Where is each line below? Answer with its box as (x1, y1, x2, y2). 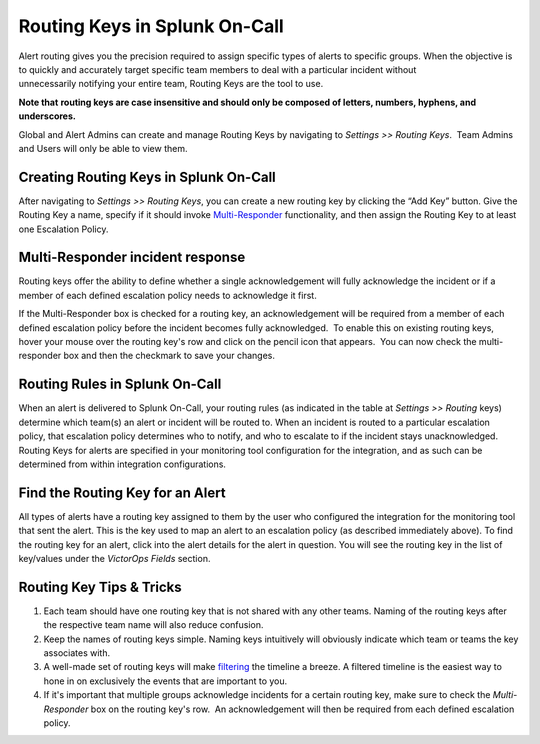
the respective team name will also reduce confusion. (43, 619, 264, 631)
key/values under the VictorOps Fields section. (18, 552, 211, 564)
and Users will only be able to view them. (18, 142, 188, 154)
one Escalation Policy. (18, 223, 109, 235)
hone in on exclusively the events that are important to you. (43, 675, 288, 687)
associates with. (43, 647, 110, 659)
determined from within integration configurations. (18, 458, 227, 470)
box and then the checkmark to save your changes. (63, 350, 275, 362)
